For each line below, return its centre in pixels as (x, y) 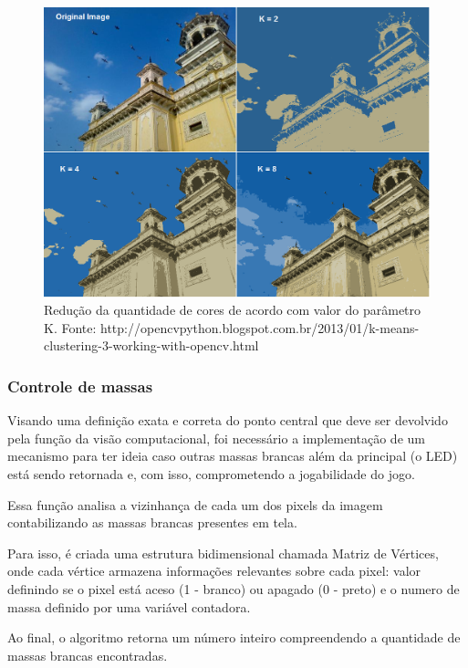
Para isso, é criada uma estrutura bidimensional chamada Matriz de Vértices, (223, 553)
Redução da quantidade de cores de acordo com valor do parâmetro (233, 310)
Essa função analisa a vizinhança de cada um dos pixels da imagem (195, 504)
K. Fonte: (70, 327)
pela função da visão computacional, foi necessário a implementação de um (216, 438)
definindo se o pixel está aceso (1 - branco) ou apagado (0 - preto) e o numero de (234, 588)
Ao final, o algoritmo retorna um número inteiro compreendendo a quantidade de (234, 637)
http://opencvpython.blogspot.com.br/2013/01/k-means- (260, 327)
